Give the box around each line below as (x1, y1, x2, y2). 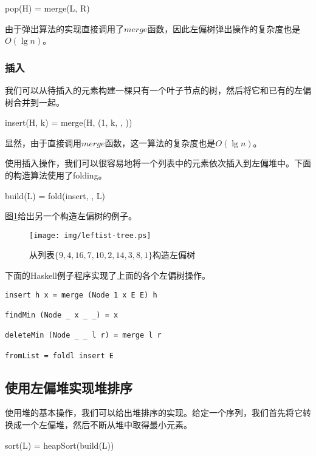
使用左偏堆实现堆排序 (5, 378, 132, 396)
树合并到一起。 (5, 95, 64, 108)
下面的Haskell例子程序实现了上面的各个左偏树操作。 (5, 269, 211, 281)
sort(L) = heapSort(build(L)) (5, 438, 114, 451)
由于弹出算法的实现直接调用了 (5, 22, 124, 35)
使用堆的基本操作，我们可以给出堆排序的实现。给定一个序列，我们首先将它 (5, 406, 303, 419)
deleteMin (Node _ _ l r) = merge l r (5, 331, 162, 340)
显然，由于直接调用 (5, 136, 81, 149)
